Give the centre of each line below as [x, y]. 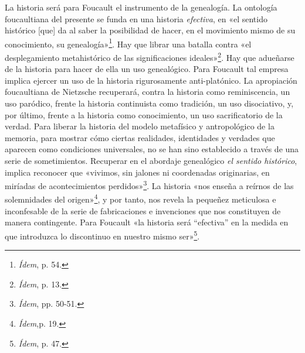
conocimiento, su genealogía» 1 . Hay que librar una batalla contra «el [128, 43]
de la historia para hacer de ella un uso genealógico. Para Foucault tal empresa [147, 69]
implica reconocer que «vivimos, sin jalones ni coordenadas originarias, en [137, 172]
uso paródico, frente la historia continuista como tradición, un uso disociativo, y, [149, 103]
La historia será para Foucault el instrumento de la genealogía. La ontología [141, 7]
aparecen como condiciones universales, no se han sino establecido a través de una [152, 149]
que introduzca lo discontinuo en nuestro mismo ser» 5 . [102, 235]
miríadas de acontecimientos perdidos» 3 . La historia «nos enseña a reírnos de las [149, 185]
